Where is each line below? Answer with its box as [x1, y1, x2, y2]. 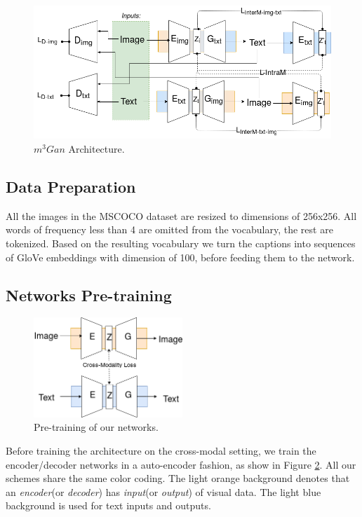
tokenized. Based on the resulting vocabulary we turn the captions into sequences [6, 235, 356, 250]
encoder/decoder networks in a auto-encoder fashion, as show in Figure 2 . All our [6, 457, 356, 471]
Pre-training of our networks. [34, 420, 159, 434]
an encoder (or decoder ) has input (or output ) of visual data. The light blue [6, 484, 321, 499]
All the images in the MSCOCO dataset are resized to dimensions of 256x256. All [6, 208, 357, 223]
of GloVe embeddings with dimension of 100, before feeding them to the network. [6, 249, 355, 264]
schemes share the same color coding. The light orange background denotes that [6, 471, 350, 485]
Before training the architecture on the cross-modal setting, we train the [6, 443, 316, 457]
